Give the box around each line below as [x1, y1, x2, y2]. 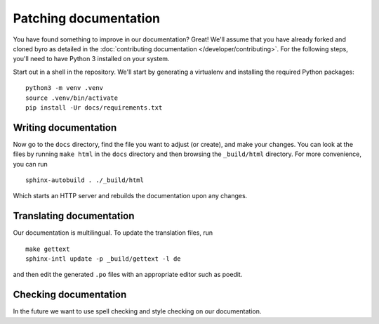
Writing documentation [13, 122, 117, 134]
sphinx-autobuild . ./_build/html [25, 176, 144, 184]
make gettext [25, 245, 70, 253]
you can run [13, 160, 48, 168]
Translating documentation [13, 210, 135, 222]
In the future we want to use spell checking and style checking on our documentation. [13, 307, 262, 316]
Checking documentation [13, 289, 127, 301]
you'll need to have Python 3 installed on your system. [13, 55, 170, 63]
